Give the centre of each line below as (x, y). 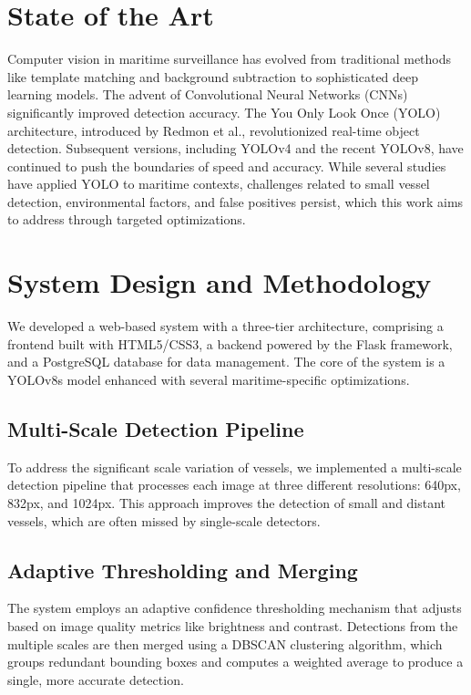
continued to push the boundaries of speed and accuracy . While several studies (227, 166)
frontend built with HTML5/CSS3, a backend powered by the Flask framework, (230, 343)
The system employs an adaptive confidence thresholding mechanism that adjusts (235, 608)
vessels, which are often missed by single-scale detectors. (164, 520)
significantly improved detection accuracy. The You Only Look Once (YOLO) (224, 112)
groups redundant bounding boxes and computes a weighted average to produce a (235, 662)
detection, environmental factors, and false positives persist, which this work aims (235, 201)
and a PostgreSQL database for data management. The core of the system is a (226, 362)
